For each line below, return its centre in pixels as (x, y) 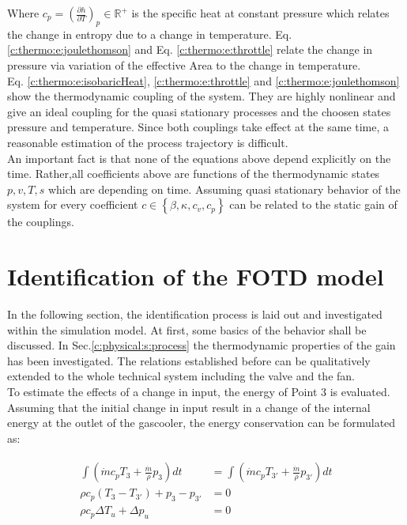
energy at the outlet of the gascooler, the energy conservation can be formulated (202, 423)
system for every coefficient (73, 204)
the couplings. (41, 222)
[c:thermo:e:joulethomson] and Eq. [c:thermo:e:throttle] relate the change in (190, 49)
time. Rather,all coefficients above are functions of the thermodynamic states (194, 174)
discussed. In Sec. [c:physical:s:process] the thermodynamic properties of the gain (202, 345)
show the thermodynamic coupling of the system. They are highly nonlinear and (202, 96)
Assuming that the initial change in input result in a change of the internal (189, 407)
